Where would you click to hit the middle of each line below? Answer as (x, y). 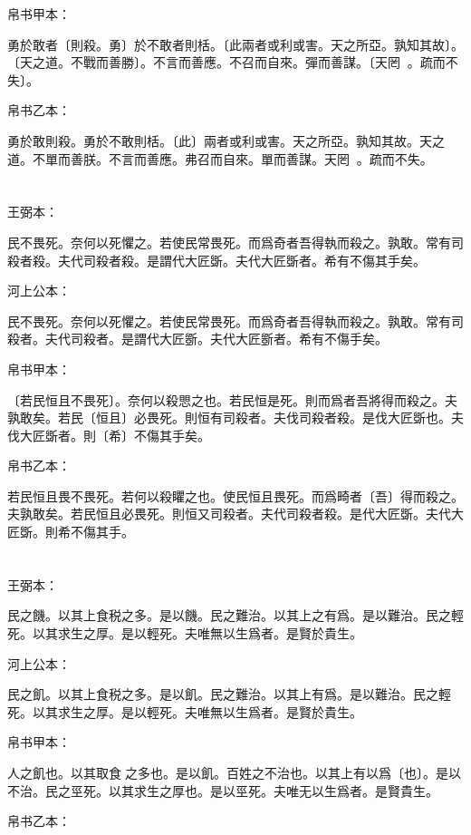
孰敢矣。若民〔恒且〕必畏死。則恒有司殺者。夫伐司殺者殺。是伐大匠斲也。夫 (235, 417)
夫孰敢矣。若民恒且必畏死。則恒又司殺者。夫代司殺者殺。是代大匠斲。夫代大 (235, 514)
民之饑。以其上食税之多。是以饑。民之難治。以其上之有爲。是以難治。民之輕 (235, 615)
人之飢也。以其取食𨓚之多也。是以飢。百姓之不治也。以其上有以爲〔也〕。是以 (234, 772)
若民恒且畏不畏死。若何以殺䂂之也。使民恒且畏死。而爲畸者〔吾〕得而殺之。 (235, 495)
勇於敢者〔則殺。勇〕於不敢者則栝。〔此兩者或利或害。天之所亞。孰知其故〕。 (235, 44)
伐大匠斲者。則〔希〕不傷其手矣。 (109, 435)
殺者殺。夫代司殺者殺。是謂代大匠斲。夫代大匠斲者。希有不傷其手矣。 (216, 260)
